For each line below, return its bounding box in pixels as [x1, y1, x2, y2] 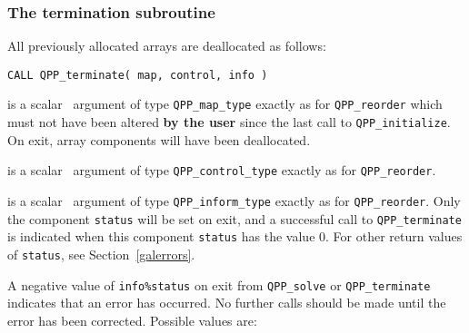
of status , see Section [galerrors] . [7, 245, 195, 263]
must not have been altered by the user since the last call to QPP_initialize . [7, 113, 451, 132]
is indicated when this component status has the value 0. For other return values [7, 227, 463, 246]
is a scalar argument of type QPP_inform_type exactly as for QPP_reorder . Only [7, 191, 461, 211]
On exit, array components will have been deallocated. [7, 130, 311, 149]
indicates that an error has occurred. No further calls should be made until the [7, 293, 446, 312]
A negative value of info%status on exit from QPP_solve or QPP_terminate [7, 275, 431, 294]
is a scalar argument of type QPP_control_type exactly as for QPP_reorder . [7, 161, 436, 180]
